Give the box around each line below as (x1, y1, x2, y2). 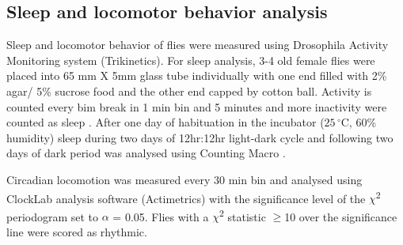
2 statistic (219, 205, 266, 224)
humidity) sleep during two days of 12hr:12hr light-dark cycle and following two (6, 129, 393, 145)
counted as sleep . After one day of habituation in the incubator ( (6, 114, 325, 130)
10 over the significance (284, 208, 397, 224)
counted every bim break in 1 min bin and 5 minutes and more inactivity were (6, 98, 387, 115)
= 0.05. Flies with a (112, 208, 209, 224)
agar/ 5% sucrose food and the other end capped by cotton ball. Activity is (6, 82, 372, 99)
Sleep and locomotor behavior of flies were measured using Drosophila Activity (6, 36, 389, 53)
